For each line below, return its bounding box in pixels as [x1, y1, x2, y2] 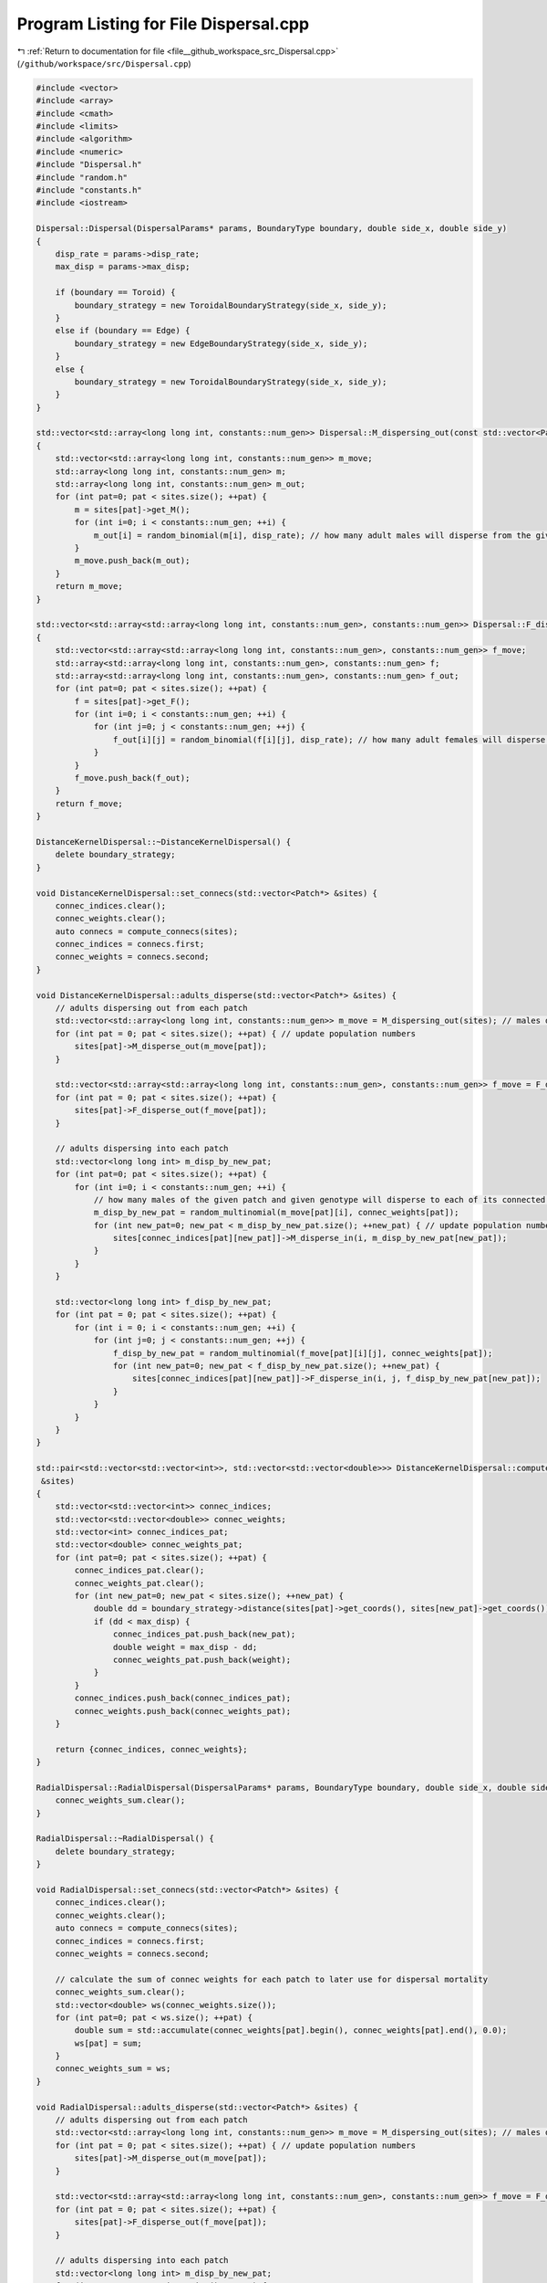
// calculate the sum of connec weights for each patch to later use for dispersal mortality [55, 1973, 488, 1984]
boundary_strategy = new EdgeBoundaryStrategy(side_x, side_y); [74, 338, 368, 349]
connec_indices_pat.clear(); [74, 1565, 205, 1575]
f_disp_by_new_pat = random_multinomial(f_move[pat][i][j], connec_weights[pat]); [112, 1348, 493, 1358]
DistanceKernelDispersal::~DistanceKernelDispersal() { [36, 836, 292, 847]
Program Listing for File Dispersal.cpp [16, 14, 310, 34]
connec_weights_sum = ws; [55, 2064, 171, 2074]
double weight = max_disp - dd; [112, 1642, 258, 1652]
